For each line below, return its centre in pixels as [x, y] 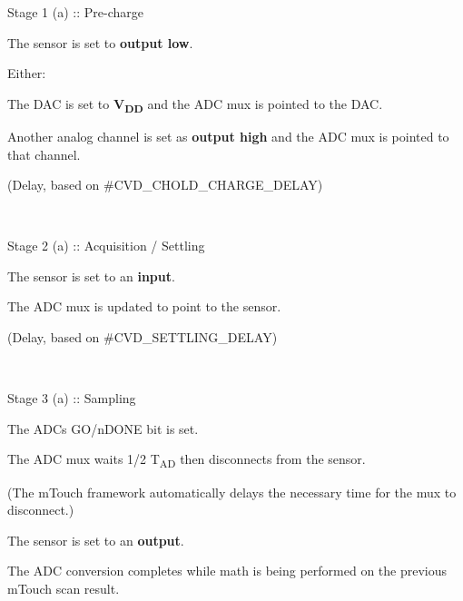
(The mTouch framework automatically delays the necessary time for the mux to [232, 492]
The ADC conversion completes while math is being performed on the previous [227, 571]
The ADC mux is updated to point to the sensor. [144, 306]
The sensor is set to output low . [100, 42]
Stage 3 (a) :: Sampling [72, 398]
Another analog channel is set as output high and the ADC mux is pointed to [228, 136]
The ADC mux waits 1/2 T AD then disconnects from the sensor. [187, 460]
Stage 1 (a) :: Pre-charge [75, 12]
